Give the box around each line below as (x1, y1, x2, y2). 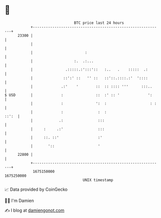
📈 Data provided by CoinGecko (4, 186, 68, 192)
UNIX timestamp (82, 177, 113, 183)
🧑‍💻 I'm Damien (4, 198, 34, 203)
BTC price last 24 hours (74, 20, 124, 25)
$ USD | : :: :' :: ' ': (4, 92, 152, 98)
